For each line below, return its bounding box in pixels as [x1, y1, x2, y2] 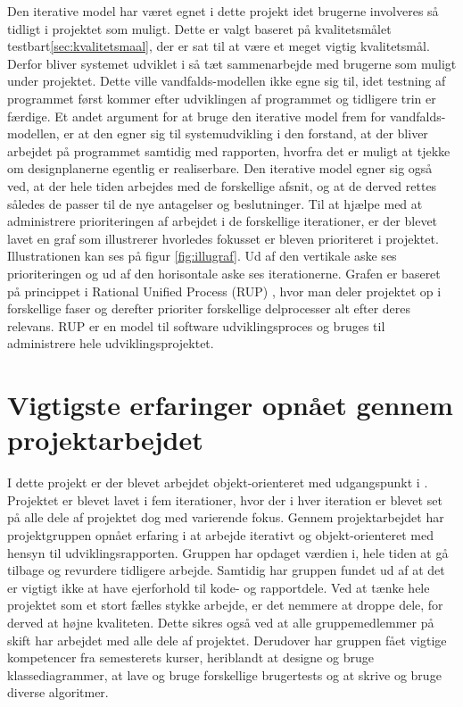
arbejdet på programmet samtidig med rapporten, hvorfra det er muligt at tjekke [7, 141, 451, 160]
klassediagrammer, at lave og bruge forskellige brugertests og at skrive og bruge [7, 665, 442, 684]
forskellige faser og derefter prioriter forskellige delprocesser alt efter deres [7, 299, 411, 318]
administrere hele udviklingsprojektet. [7, 334, 214, 353]
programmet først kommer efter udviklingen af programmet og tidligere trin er [7, 88, 436, 107]
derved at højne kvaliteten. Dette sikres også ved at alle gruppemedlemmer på [7, 612, 434, 631]
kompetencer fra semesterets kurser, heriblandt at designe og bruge [7, 648, 374, 667]
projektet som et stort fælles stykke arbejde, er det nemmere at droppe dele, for [7, 595, 443, 614]
